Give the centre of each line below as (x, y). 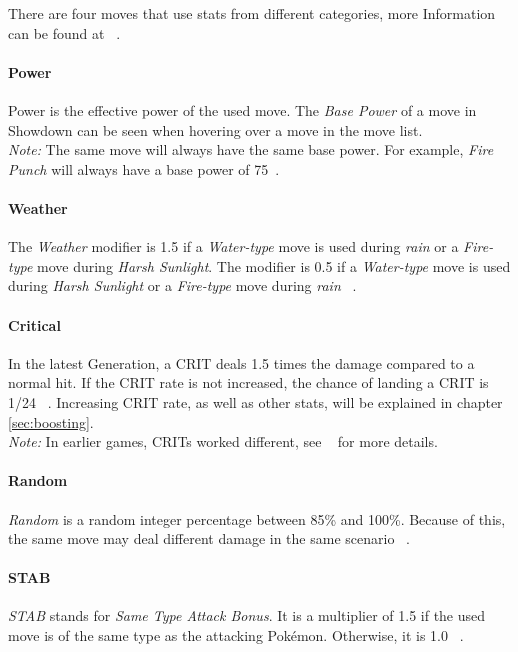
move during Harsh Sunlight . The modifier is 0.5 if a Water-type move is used (274, 265)
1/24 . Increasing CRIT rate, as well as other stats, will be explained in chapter (255, 401)
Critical (34, 324)
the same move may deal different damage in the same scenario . (209, 538)
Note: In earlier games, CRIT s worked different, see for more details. (223, 441)
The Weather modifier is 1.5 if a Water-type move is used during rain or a (233, 246)
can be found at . (64, 32)
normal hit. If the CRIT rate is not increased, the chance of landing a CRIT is (248, 382)
